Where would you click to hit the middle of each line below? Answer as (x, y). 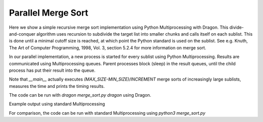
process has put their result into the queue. (52, 70)
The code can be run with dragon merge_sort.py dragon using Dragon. (80, 95)
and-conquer (22, 34)
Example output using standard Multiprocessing (57, 104)
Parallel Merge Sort (49, 13)
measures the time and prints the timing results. (57, 86)
